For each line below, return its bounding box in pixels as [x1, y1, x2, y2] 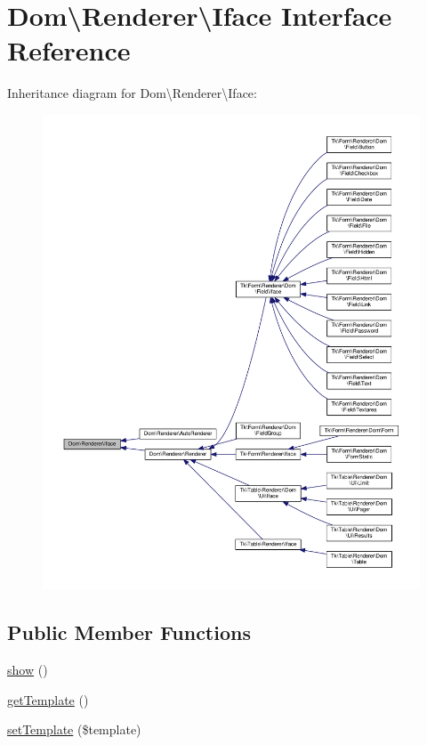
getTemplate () [7, 690, 89, 709]
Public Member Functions [7, 619, 251, 646]
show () [7, 660, 48, 679]
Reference [7, 32, 131, 69]
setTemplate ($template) [7, 720, 141, 739]
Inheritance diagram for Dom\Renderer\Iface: [7, 84, 257, 102]
